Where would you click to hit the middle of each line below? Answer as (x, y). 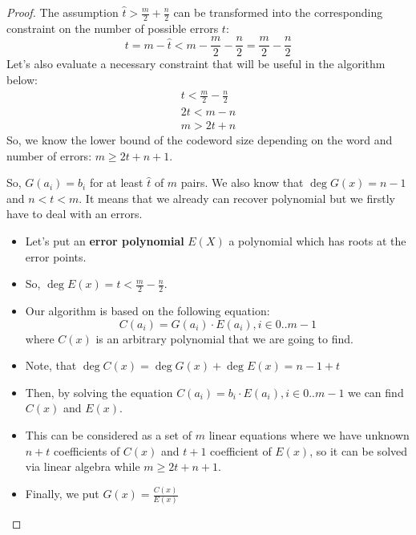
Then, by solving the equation (99, 392)
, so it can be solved (359, 450)
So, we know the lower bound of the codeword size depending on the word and (200, 140)
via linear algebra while (83, 466)
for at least (116, 182)
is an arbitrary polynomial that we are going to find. (224, 338)
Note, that (51, 365)
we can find (376, 392)
